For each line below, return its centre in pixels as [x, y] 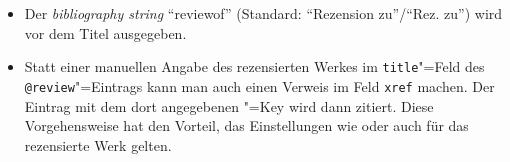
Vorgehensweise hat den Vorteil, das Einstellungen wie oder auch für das [246, 125]
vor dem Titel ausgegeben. [105, 32]
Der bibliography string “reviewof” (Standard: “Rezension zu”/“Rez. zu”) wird [263, 13]
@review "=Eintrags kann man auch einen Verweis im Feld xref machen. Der [259, 85]
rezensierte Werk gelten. [98, 144]
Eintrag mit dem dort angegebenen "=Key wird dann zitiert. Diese [229, 105]
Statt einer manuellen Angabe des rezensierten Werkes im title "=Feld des [254, 66]
